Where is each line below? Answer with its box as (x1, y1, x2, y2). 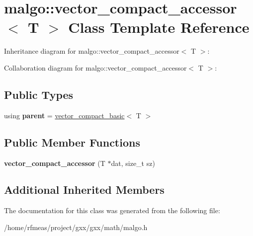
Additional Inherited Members (4, 182, 165, 197)
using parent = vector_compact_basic (4, 110, 125, 120)
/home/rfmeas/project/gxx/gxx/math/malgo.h (4, 222, 148, 232)
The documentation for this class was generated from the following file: (4, 205, 220, 216)
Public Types (4, 86, 74, 102)
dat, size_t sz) (111, 157, 155, 168)
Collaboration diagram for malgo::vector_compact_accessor (4, 62, 187, 73)
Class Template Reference (68, 17, 250, 37)
